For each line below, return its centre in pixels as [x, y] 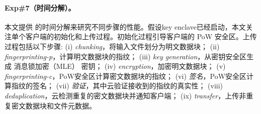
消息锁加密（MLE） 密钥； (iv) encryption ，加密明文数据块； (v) [120, 66]
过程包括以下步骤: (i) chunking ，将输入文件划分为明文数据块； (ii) [112, 46]
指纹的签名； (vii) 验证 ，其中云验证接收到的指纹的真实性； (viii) [117, 86]
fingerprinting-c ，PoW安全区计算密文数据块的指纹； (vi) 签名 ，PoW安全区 [126, 76]
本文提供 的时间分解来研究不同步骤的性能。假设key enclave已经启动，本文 [125, 26]
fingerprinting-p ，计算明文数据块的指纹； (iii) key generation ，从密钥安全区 [126, 56]
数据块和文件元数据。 [61, 105]
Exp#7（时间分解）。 [40, 7]
